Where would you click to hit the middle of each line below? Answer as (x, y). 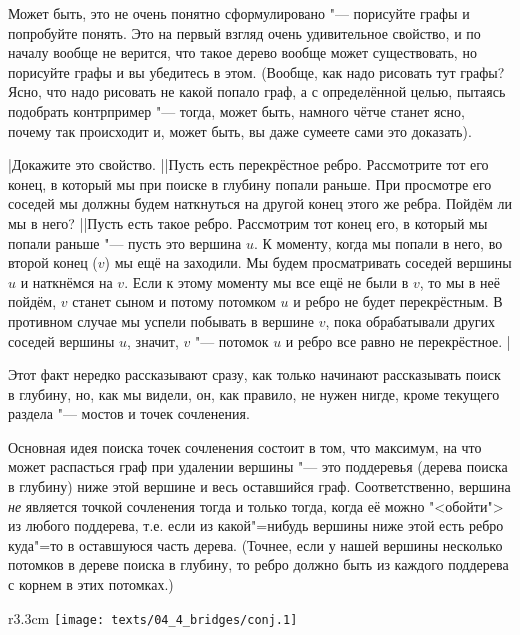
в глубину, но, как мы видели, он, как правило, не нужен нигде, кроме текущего (254, 393)
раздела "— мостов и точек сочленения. (129, 413)
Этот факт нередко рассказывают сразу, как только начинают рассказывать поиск (254, 374)
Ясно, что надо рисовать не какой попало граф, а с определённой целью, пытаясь (257, 91)
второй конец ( (53, 262)
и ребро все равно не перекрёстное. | (398, 340)
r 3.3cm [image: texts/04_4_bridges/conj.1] (153, 617)
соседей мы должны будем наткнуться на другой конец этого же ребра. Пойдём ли (260, 203)
